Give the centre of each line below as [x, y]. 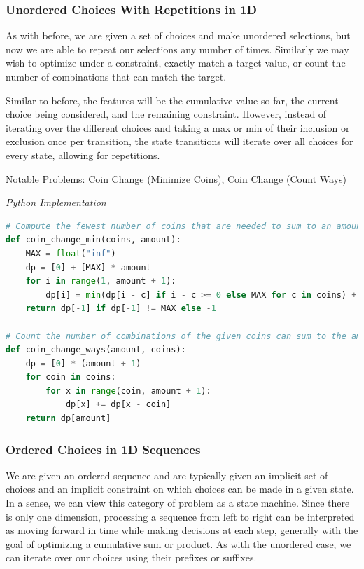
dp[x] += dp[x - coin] [118, 405]
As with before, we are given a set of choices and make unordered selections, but [178, 35]
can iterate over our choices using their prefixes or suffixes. [131, 557]
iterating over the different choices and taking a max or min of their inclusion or [178, 127]
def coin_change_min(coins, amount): [93, 240]
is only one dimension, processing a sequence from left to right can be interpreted [180, 516]
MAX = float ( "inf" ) [71, 253]
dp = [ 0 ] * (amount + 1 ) [83, 363]
